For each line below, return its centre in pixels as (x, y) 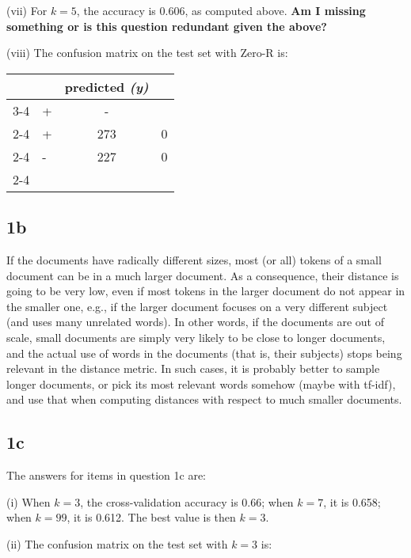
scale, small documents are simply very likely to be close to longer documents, (196, 337)
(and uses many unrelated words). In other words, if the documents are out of (195, 322)
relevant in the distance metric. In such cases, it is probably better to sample (193, 368)
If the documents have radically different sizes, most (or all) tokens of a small (194, 259)
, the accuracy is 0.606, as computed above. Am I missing (221, 10)
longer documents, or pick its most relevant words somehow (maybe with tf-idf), (201, 383)
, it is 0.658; (352, 501)
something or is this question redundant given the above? (167, 26)
